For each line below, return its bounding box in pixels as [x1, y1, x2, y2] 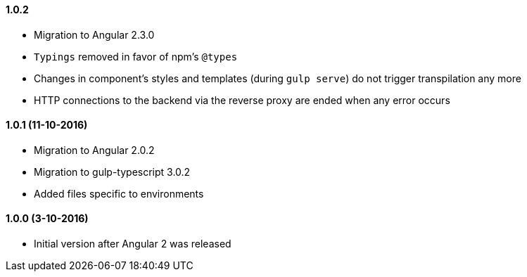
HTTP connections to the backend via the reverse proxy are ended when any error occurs [34, 94, 450, 106]
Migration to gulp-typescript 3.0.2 [34, 165, 191, 178]
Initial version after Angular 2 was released [34, 238, 231, 250]
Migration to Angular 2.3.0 [34, 28, 155, 41]
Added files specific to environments [34, 187, 204, 200]
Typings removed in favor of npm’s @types [34, 50, 238, 63]
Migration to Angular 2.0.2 [34, 143, 155, 156]
